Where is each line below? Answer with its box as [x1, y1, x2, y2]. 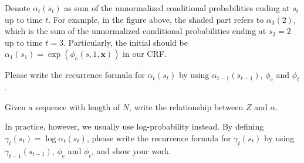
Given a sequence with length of [5, 100, 120, 113]
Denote [5, 2, 31, 13]
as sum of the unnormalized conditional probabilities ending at [64, 2, 290, 13]
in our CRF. [123, 47, 167, 60]
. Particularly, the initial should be [63, 36, 188, 48]
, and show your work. [91, 144, 171, 157]
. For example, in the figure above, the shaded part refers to [48, 13, 264, 25]
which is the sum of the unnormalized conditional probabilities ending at [5, 25, 266, 37]
